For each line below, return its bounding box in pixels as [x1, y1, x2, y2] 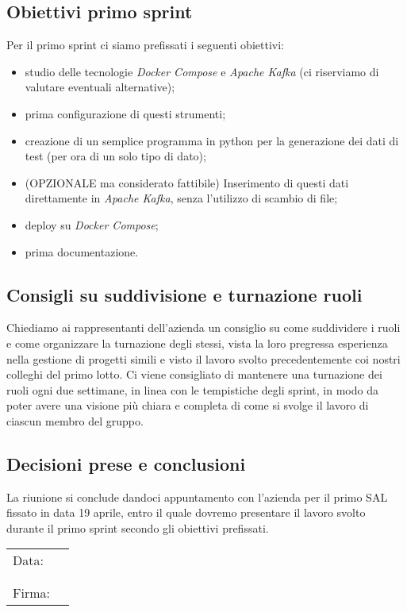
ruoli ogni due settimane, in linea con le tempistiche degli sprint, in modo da [6, 381, 378, 398]
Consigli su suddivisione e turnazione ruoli [6, 282, 363, 306]
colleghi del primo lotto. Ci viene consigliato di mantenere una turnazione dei [6, 366, 382, 383]
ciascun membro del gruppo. [6, 412, 144, 429]
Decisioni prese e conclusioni [6, 451, 246, 475]
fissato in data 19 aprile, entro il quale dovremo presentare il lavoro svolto [6, 504, 366, 521]
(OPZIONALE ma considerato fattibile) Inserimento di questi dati [25, 174, 349, 191]
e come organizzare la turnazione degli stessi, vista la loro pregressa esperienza [6, 334, 388, 351]
